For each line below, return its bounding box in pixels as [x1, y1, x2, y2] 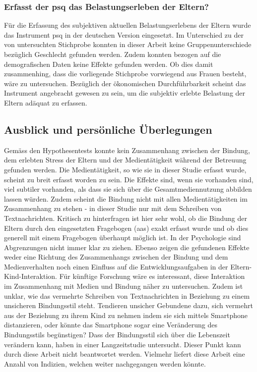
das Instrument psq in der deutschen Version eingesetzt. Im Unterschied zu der [4, 29, 244, 40]
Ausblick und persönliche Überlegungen [4, 121, 212, 137]
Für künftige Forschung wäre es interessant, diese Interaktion [59, 271, 245, 281]
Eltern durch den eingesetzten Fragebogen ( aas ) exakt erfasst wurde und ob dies [4, 222, 249, 233]
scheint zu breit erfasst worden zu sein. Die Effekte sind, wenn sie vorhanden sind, [4, 174, 254, 184]
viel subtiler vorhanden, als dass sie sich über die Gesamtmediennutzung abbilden [4, 184, 252, 194]
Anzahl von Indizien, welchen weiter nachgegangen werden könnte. [4, 358, 206, 369]
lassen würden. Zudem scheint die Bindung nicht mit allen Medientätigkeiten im [4, 193, 248, 204]
